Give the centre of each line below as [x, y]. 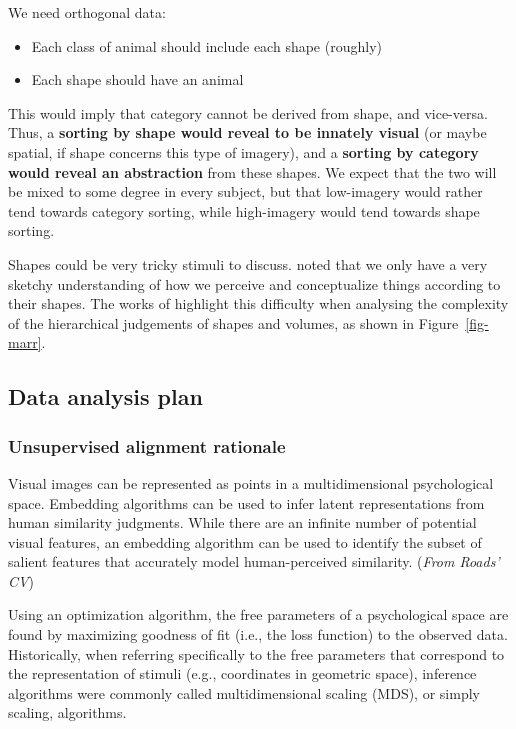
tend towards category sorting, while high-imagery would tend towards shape [244, 210]
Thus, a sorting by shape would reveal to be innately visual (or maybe [247, 132]
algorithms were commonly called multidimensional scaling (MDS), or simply [244, 692]
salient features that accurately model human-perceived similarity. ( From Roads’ [254, 561]
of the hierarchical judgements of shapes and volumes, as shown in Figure [233, 322]
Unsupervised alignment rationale [147, 445]
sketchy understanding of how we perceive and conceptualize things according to [254, 283]
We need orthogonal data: [87, 12]
